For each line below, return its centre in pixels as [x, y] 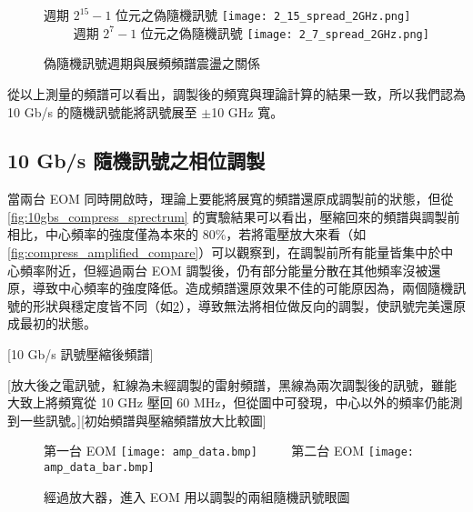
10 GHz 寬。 [247, 111]
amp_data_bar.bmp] [99, 468]
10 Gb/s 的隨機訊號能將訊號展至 [102, 111]
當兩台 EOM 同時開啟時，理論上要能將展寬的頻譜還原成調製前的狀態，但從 [231, 199]
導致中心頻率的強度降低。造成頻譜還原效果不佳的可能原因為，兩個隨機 [242, 288]
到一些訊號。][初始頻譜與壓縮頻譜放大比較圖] [137, 420]
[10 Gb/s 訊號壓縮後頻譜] [81, 354]
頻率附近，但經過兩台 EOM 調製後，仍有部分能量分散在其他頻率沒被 [224, 270]
